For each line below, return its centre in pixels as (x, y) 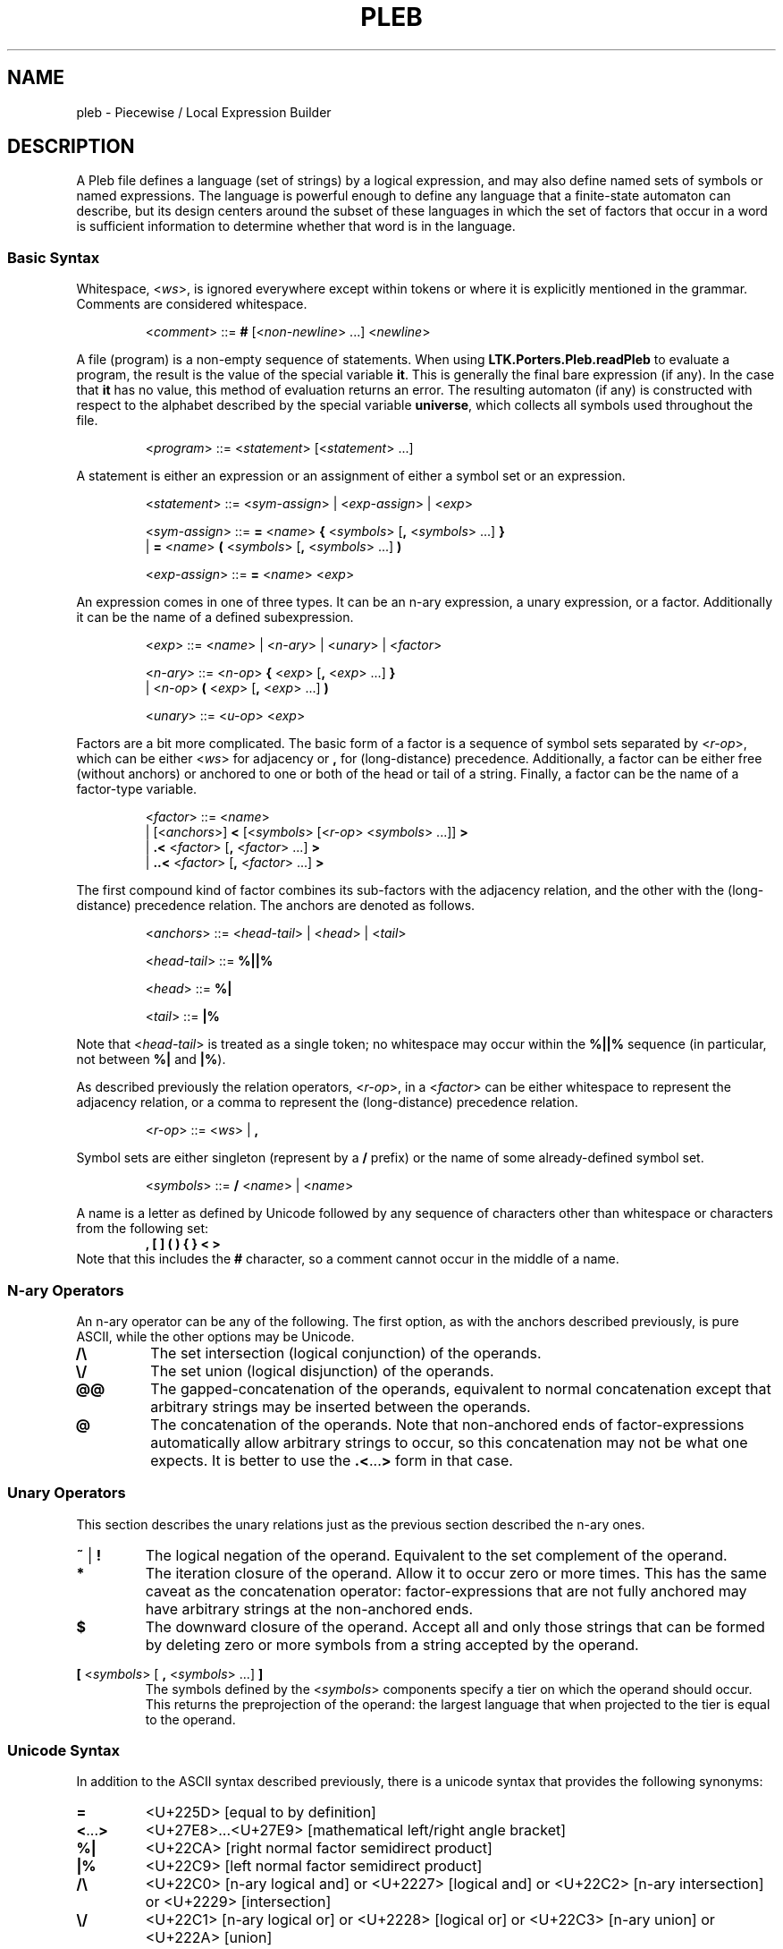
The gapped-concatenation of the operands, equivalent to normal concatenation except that (461, 1388)
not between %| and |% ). (151, 1060)
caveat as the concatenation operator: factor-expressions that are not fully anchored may (446, 1591)
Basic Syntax (54, 257)
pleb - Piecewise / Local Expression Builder (204, 112)
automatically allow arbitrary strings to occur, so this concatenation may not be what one (449, 1442)
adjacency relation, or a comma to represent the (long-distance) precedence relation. (327, 1102)
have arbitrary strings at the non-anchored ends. (309, 1609)
